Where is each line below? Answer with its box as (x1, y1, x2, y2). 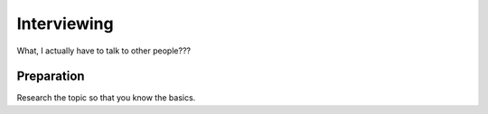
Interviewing (16, 14, 114, 33)
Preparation (16, 69, 85, 84)
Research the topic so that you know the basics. (16, 92, 196, 103)
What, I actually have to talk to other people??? (16, 45, 192, 56)
